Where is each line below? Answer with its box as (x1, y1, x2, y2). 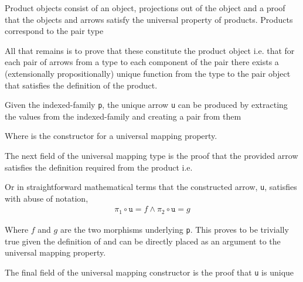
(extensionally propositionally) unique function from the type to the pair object (5, 67, 291, 79)
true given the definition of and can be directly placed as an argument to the (5, 235, 281, 247)
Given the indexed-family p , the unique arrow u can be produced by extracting (5, 98, 288, 111)
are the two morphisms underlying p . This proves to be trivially (60, 223, 289, 235)
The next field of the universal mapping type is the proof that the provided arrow (5, 150, 298, 161)
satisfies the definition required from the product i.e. (5, 161, 193, 173)
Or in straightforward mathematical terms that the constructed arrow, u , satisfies (5, 181, 297, 193)
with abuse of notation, (5, 192, 88, 204)
